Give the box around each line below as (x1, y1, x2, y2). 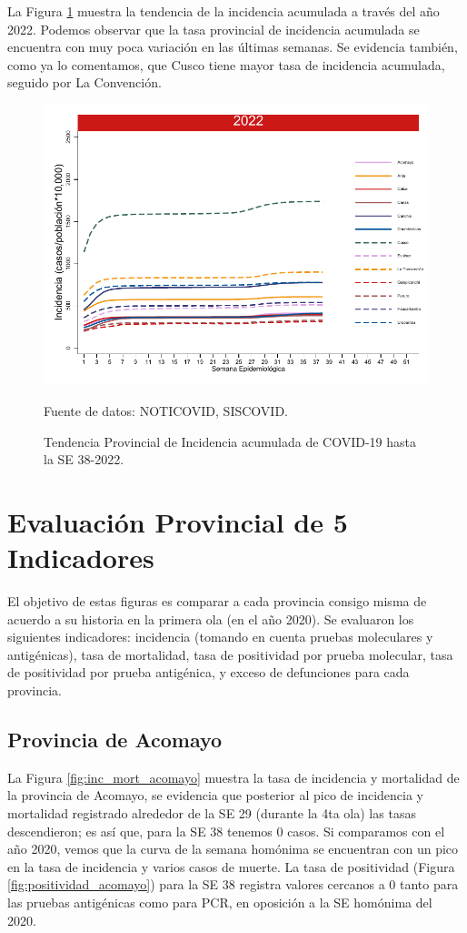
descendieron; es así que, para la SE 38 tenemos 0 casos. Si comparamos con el (7, 821, 445, 840)
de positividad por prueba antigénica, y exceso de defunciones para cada (7, 663, 410, 682)
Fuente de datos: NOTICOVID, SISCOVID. (44, 401, 288, 420)
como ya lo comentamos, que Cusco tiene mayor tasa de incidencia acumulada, (7, 55, 445, 74)
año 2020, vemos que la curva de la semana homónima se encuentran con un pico (7, 839, 459, 858)
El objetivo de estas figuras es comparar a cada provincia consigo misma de (7, 592, 427, 611)
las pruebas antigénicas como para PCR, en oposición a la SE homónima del (7, 892, 432, 911)
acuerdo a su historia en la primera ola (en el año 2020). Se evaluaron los (7, 609, 414, 628)
